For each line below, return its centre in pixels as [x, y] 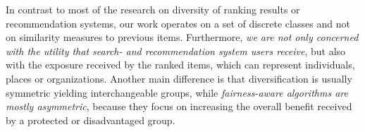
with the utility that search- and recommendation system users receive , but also [176, 50]
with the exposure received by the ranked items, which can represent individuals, [180, 65]
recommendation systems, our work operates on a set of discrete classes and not [178, 23]
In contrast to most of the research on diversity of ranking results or [153, 9]
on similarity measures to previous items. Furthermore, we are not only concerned [182, 37]
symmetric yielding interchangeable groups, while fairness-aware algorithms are [177, 92]
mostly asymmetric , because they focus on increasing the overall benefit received [179, 106]
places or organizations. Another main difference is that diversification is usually [179, 78]
